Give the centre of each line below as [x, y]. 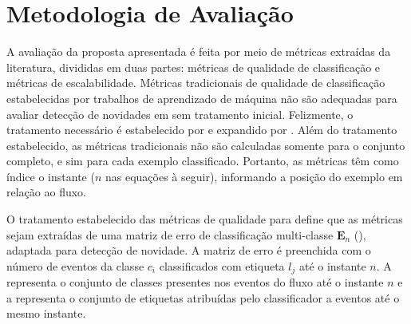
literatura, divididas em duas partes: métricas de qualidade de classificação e [194, 67]
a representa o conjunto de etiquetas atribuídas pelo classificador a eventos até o [203, 297]
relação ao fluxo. [46, 192]
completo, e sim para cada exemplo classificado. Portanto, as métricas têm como [203, 161]
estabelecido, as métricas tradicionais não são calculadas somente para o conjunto [206, 145]
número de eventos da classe [75, 265]
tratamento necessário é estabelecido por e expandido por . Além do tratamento [202, 130]
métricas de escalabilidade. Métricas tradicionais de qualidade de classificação [196, 83]
